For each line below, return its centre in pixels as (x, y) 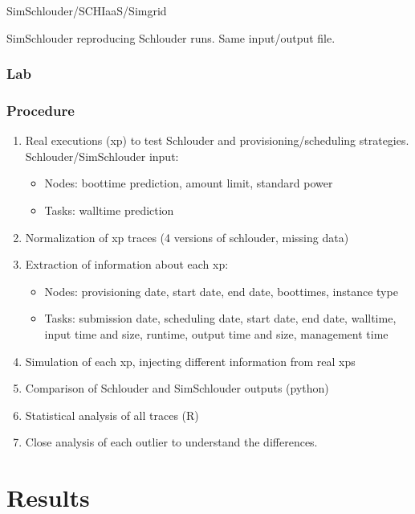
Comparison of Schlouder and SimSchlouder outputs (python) (177, 388)
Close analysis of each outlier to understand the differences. (171, 442)
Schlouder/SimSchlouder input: (102, 156)
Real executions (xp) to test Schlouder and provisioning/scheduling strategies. (217, 140)
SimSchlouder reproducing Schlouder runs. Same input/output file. (171, 37)
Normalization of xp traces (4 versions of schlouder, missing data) (187, 237)
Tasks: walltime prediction (109, 210)
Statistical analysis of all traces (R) (112, 415)
